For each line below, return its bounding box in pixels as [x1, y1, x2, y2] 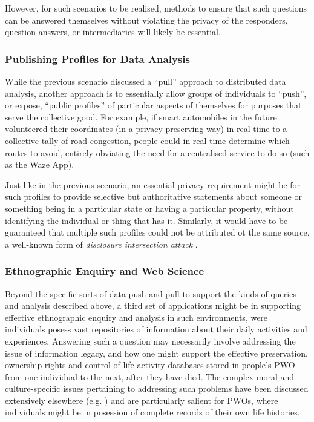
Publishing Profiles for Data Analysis [5, 51, 190, 66]
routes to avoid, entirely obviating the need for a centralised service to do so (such [5, 146, 310, 159]
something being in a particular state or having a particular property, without [5, 202, 294, 214]
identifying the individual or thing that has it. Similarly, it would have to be [5, 214, 288, 226]
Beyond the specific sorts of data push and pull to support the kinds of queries [5, 287, 296, 300]
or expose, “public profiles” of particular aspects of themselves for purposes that [5, 99, 302, 111]
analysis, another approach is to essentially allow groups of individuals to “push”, [5, 87, 307, 99]
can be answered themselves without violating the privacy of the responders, [5, 13, 288, 26]
